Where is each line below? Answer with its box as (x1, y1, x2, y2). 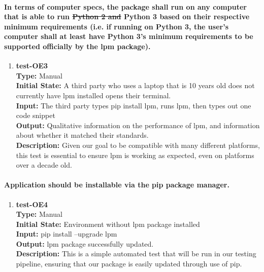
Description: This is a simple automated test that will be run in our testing (16, 248, 256, 259)
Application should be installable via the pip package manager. (4, 179, 229, 190)
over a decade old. (16, 160, 72, 170)
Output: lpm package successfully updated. (16, 238, 154, 249)
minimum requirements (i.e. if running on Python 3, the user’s (4, 21, 228, 31)
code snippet (16, 110, 55, 121)
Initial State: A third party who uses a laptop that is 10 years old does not (16, 80, 255, 91)
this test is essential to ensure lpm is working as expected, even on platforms (16, 149, 254, 160)
